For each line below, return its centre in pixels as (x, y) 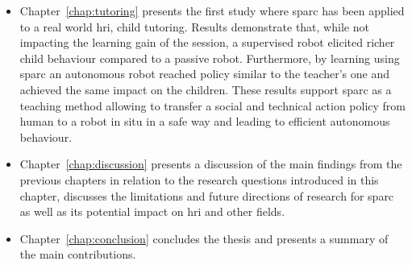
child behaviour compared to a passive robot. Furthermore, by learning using (210, 58)
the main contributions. (78, 254)
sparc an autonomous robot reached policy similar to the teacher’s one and (205, 74)
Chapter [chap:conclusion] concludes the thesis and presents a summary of (204, 238)
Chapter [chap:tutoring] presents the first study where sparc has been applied (212, 10)
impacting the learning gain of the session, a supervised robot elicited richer (207, 42)
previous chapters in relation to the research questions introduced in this (199, 179)
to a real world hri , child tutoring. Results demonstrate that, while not (194, 26)
